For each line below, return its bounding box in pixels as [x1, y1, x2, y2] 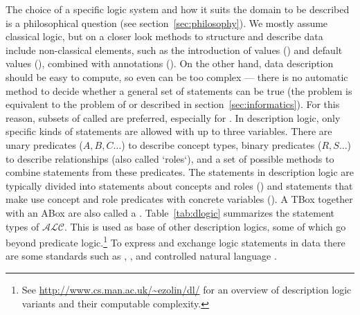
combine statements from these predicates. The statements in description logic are [6, 165, 354, 179]
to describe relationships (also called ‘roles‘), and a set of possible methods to [6, 151, 334, 165]
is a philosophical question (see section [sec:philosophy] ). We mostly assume [6, 15, 328, 30]
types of [6, 219, 39, 233]
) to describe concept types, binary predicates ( [121, 137, 322, 152]
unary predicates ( [6, 137, 83, 152]
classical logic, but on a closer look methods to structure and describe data [6, 29, 323, 44]
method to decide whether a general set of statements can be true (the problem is [6, 83, 352, 98]
